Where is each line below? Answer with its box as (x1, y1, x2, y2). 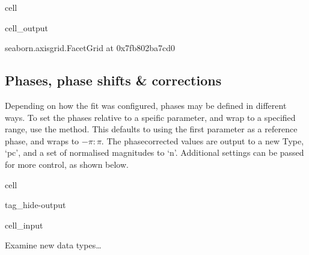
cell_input (5, 218, 43, 231)
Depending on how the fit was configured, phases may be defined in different (5, 99, 287, 111)
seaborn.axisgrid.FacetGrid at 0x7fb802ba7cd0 (5, 41, 175, 54)
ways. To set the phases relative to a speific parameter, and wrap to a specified (5, 111, 296, 123)
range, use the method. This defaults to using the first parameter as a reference (5, 123, 298, 135)
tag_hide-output (5, 198, 66, 211)
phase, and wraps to (5, 134, 79, 147)
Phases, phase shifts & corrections (5, 71, 222, 90)
